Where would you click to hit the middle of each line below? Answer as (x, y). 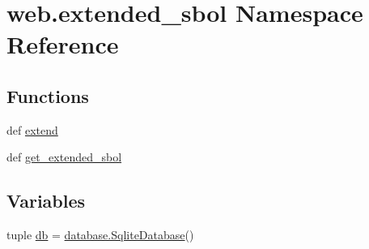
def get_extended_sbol (64, 157)
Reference (63, 44)
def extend (32, 129)
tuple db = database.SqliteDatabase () (100, 235)
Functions (48, 95)
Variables (46, 201)
